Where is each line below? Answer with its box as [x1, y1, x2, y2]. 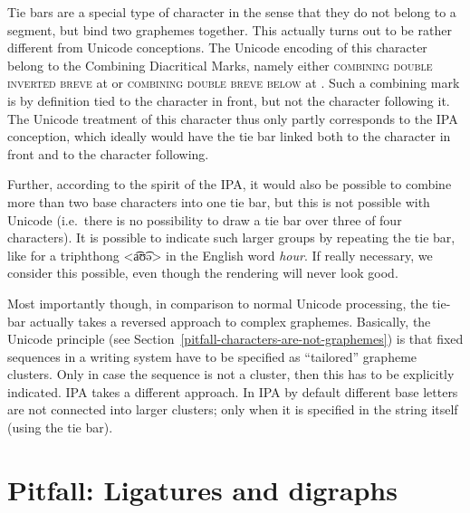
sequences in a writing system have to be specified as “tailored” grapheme [7, 347, 417, 366]
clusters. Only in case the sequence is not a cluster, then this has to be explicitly [7, 365, 455, 384]
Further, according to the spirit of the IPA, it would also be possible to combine [7, 175, 452, 194]
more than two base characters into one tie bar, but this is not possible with [7, 192, 430, 211]
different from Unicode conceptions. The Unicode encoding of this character [7, 38, 427, 57]
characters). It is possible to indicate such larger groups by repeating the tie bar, [7, 228, 456, 247]
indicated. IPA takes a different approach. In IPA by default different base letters [7, 382, 458, 401]
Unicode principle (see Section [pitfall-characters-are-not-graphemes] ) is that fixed [7, 329, 464, 348]
